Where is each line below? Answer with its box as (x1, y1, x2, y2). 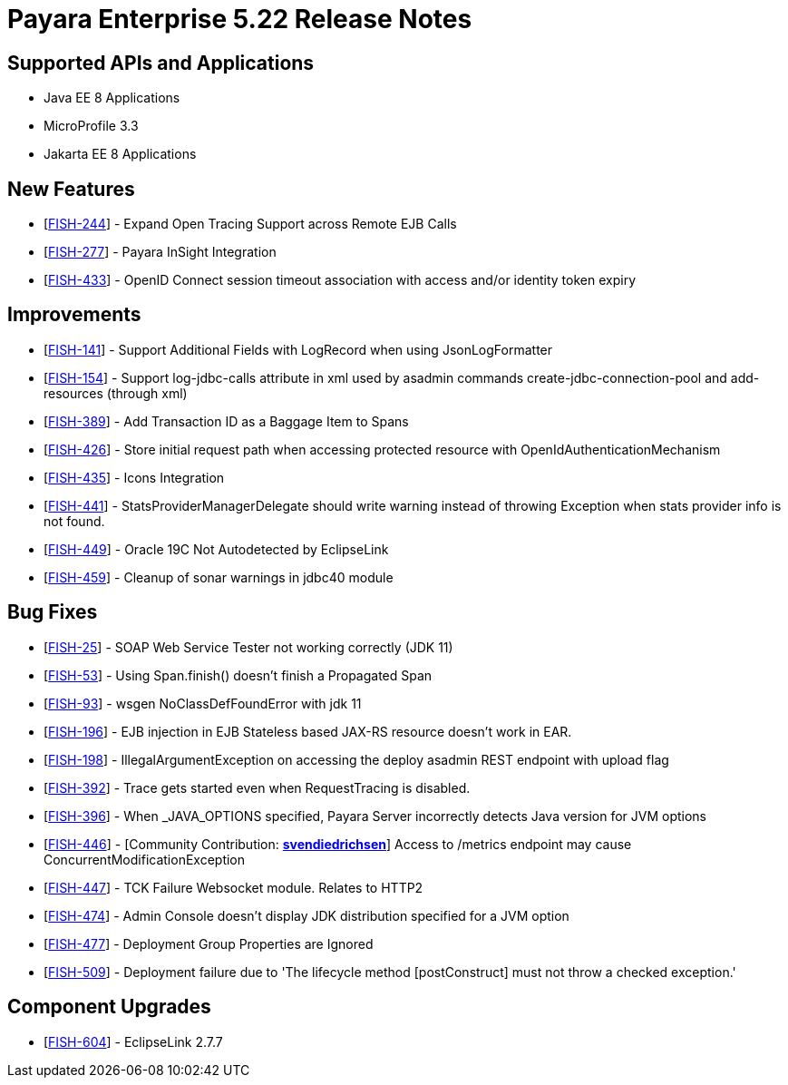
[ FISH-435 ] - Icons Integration (44, 469, 225, 485)
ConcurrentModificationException (44, 851, 246, 867)
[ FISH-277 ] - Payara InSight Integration (44, 244, 277, 260)
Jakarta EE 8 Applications (44, 146, 197, 162)
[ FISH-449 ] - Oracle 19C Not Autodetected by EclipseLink (44, 541, 389, 557)
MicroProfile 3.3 (44, 118, 139, 134)
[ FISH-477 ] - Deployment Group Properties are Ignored (44, 935, 374, 952)
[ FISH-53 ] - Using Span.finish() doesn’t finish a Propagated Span (44, 667, 433, 683)
